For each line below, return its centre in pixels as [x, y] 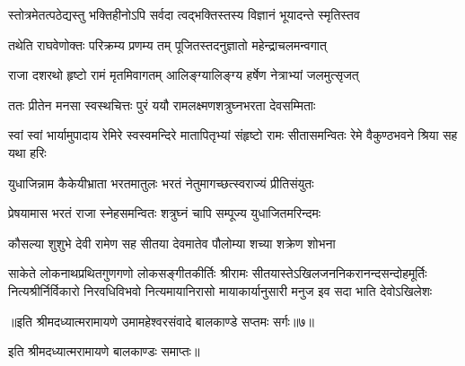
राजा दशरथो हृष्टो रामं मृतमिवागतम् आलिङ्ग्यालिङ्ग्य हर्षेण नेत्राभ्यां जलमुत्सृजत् [184, 75]
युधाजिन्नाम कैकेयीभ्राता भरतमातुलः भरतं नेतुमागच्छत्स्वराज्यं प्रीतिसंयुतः [161, 183]
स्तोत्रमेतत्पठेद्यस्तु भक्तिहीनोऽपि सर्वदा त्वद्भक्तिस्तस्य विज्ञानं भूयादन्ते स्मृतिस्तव [184, 14]
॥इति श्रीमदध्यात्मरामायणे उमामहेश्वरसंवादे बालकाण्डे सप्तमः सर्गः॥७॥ [161, 321]
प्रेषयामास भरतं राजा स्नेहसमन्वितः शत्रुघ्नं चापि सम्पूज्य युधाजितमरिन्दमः [165, 213]
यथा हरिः [27, 152]
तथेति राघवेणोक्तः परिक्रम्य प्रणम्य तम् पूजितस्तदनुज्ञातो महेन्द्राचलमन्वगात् [167, 44]
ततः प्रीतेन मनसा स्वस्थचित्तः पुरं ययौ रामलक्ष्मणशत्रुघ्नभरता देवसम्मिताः [162, 105]
